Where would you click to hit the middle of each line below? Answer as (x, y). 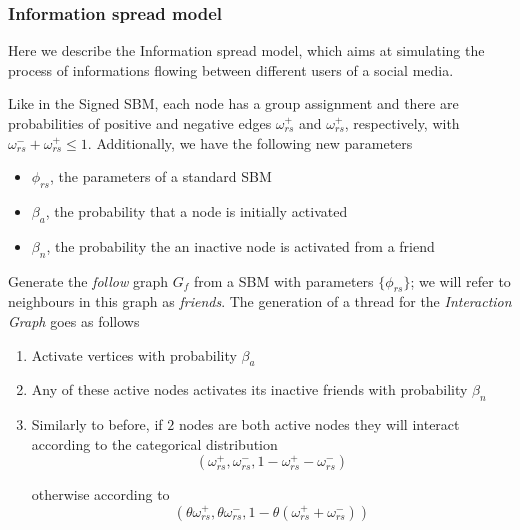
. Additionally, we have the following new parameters (250, 142)
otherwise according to (100, 494)
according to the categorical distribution (154, 443)
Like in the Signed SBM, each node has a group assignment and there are (233, 103)
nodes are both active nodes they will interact (319, 424)
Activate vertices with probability (134, 354)
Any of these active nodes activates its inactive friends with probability (249, 389)
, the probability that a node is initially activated (196, 210)
